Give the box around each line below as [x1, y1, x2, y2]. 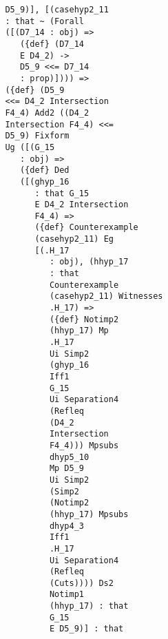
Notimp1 [49, 589, 84, 600]
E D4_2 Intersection [34, 200, 129, 210]
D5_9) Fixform [5, 131, 70, 141]
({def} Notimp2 [49, 314, 119, 324]
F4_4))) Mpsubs [49, 440, 119, 450]
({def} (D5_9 [5, 85, 65, 95]
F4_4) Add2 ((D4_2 [5, 107, 90, 118]
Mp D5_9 [49, 463, 84, 474]
